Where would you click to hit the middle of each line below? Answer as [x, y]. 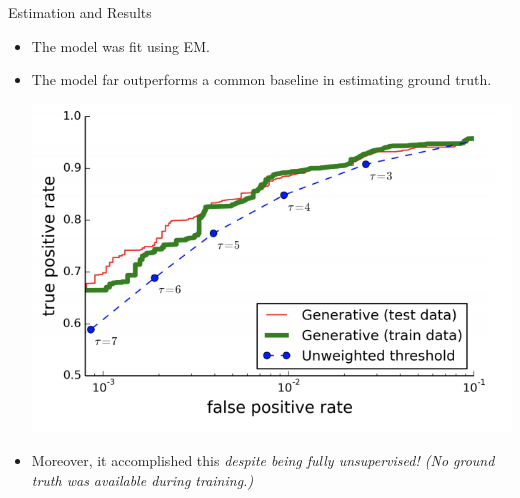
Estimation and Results [80, 12]
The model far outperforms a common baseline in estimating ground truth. [261, 79]
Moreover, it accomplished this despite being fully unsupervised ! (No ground [263, 460]
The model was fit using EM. [120, 45]
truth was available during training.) [142, 479]
